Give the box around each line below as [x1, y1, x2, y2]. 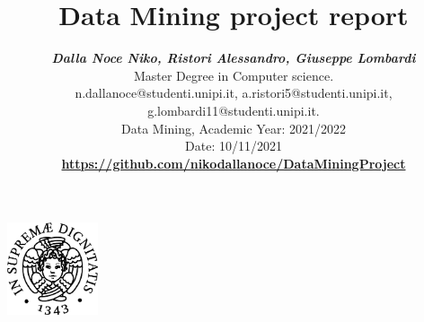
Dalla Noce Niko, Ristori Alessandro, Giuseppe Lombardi [51, 48, 416, 67]
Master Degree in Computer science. [133, 65, 334, 84]
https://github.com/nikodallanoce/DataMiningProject [61, 153, 406, 172]
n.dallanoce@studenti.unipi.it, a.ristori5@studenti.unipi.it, [75, 83, 393, 102]
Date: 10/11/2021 [185, 136, 282, 155]
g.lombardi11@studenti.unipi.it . [147, 100, 320, 119]
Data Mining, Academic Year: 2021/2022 [121, 118, 346, 137]
